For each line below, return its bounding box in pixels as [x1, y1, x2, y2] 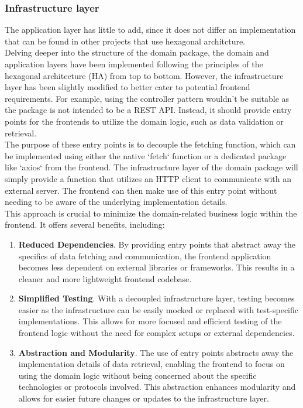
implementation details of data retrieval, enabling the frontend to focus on [18, 358, 285, 370]
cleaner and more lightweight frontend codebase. [18, 272, 192, 284]
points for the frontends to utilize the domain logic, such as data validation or [5, 115, 284, 127]
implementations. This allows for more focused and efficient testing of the [18, 315, 282, 327]
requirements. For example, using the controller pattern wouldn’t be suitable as [5, 92, 290, 104]
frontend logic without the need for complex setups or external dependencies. [18, 327, 295, 339]
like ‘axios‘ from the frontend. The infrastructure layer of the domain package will [5, 161, 298, 173]
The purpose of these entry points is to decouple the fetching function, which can [5, 138, 296, 150]
